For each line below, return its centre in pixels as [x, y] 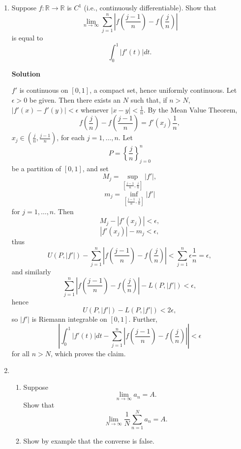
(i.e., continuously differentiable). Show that [150, 7]
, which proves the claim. [88, 354]
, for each [71, 137]
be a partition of [36, 168]
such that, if [149, 100]
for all [21, 354]
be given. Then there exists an [75, 100]
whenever [95, 109]
